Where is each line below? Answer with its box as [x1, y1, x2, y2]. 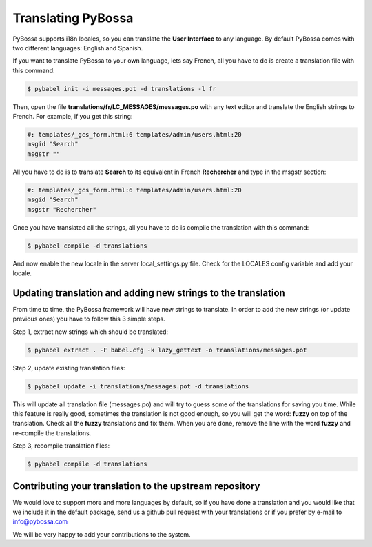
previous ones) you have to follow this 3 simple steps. [12, 315, 165, 324]
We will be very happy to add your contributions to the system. [12, 530, 191, 538]
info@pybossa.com [12, 517, 68, 526]
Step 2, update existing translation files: [12, 364, 125, 372]
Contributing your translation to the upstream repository [12, 480, 260, 492]
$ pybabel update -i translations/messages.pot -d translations [27, 382, 249, 390]
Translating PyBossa [12, 10, 134, 26]
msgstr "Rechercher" [27, 206, 96, 213]
